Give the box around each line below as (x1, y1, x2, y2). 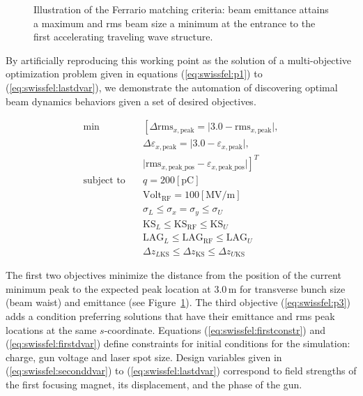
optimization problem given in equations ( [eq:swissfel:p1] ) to (6, 66, 263, 81)
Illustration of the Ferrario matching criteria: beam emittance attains (33, 2, 329, 16)
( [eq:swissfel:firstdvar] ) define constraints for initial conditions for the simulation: (6, 336, 350, 351)
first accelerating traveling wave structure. (33, 29, 213, 44)
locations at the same (6, 322, 97, 337)
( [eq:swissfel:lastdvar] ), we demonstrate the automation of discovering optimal (6, 79, 338, 94)
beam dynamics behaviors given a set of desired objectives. (6, 93, 256, 108)
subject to (83, 176, 125, 186)
